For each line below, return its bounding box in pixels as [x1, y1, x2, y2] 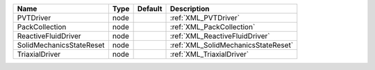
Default [137, 4, 162, 13]
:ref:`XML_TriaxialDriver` [169, 49, 249, 59]
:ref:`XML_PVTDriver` [169, 13, 240, 22]
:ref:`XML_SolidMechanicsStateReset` [169, 40, 294, 50]
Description [169, 4, 210, 13]
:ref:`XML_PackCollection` [169, 22, 256, 31]
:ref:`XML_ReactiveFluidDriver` [169, 31, 270, 41]
